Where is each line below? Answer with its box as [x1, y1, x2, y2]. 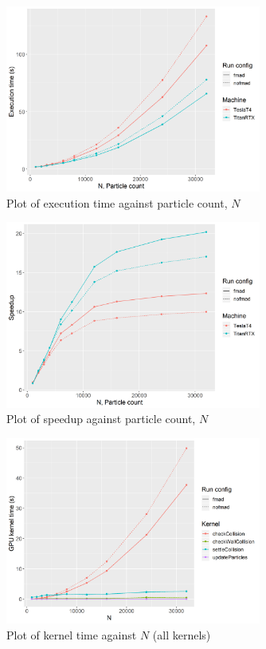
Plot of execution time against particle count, [6, 194, 228, 211]
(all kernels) [152, 626, 211, 643]
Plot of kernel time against [6, 626, 137, 643]
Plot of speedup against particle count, [6, 410, 196, 427]
